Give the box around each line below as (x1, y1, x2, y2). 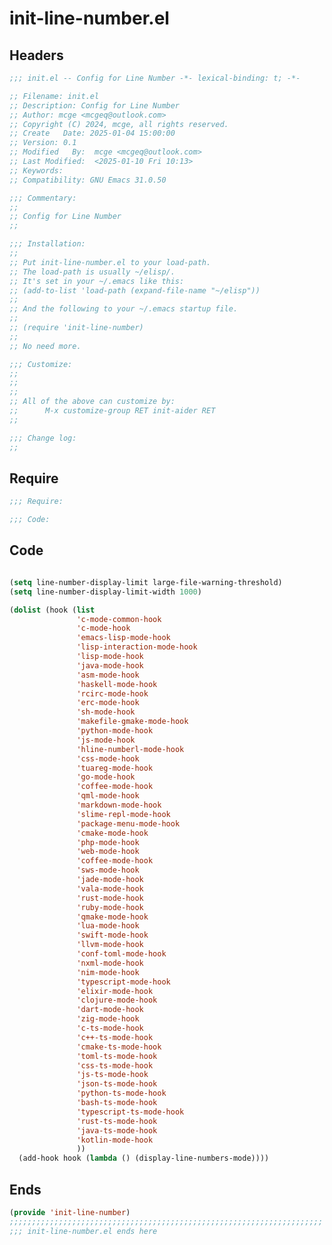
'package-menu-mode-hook (76, 818, 181, 829)
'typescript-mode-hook (76, 977, 171, 987)
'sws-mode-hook (76, 865, 140, 876)
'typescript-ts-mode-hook (76, 1107, 185, 1117)
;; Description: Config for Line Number (9, 100, 181, 111)
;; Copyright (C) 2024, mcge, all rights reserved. (9, 119, 229, 129)
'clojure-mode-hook (76, 995, 158, 1006)
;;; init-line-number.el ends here (9, 1226, 158, 1236)
